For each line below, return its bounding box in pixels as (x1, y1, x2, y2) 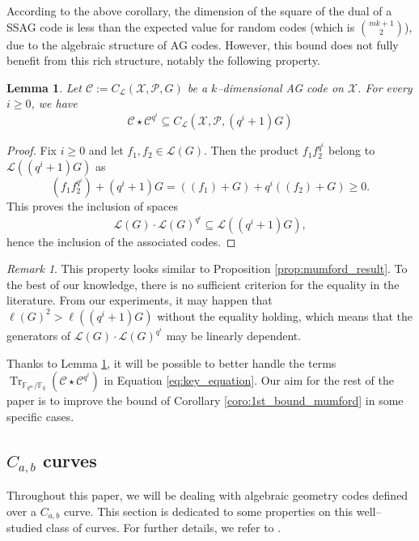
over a (6, 502, 36, 519)
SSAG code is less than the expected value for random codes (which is (6, 18, 355, 35)
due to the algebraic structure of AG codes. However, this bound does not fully (6, 36, 399, 53)
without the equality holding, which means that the (157, 307, 413, 324)
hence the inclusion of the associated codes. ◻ (6, 232, 236, 249)
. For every (358, 79, 413, 96)
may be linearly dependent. (166, 327, 302, 344)
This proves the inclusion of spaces (6, 197, 178, 214)
